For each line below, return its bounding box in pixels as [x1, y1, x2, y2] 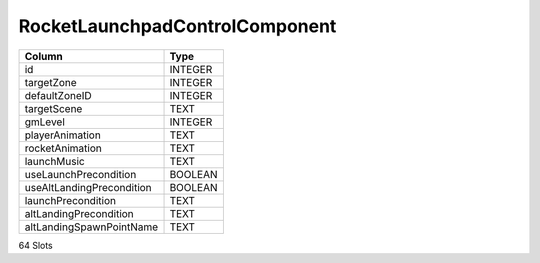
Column [24, 49, 64, 63]
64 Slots [18, 239, 54, 251]
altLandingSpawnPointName [24, 220, 159, 234]
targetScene [24, 101, 83, 115]
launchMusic [24, 154, 85, 168]
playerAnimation [24, 128, 102, 142]
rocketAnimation [24, 141, 102, 155]
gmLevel [24, 115, 65, 129]
